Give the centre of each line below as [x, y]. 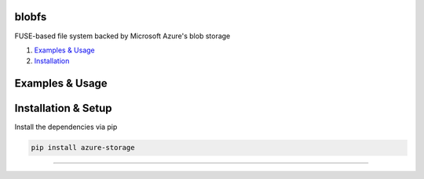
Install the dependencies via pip [66, 127]
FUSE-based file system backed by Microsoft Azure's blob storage [122, 36]
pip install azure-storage [83, 148]
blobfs [31, 17]
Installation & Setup [63, 108]
